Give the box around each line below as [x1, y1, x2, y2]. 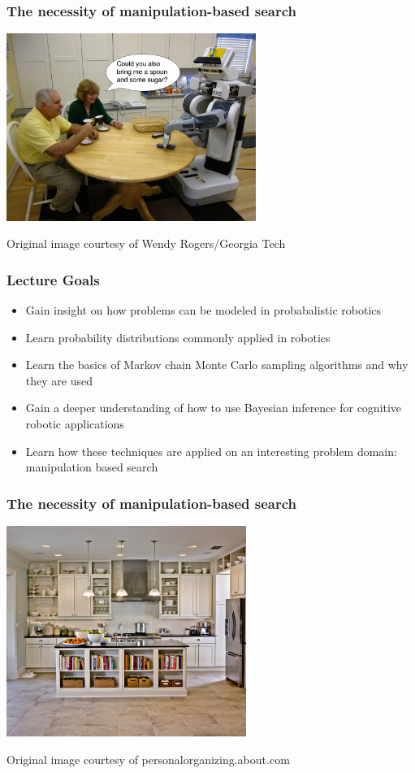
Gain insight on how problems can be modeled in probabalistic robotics [25, 302, 382, 319]
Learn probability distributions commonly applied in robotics [25, 328, 331, 345]
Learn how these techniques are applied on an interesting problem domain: [25, 442, 397, 459]
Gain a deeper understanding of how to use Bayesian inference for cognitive [25, 399, 402, 416]
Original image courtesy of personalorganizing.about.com [6, 750, 290, 767]
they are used [25, 371, 93, 389]
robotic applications [25, 415, 124, 432]
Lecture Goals [6, 269, 100, 289]
